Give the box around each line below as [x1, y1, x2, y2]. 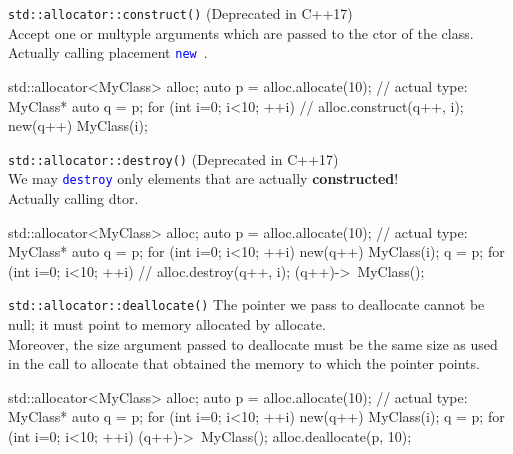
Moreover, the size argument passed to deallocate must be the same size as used [8, 333, 498, 354]
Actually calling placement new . [8, 42, 208, 63]
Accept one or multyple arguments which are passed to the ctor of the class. [8, 22, 474, 43]
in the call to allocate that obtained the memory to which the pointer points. [8, 353, 480, 374]
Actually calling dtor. [8, 188, 139, 208]
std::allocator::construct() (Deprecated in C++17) [8, 3, 353, 23]
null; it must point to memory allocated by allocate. [8, 314, 326, 335]
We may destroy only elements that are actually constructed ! [8, 168, 399, 189]
